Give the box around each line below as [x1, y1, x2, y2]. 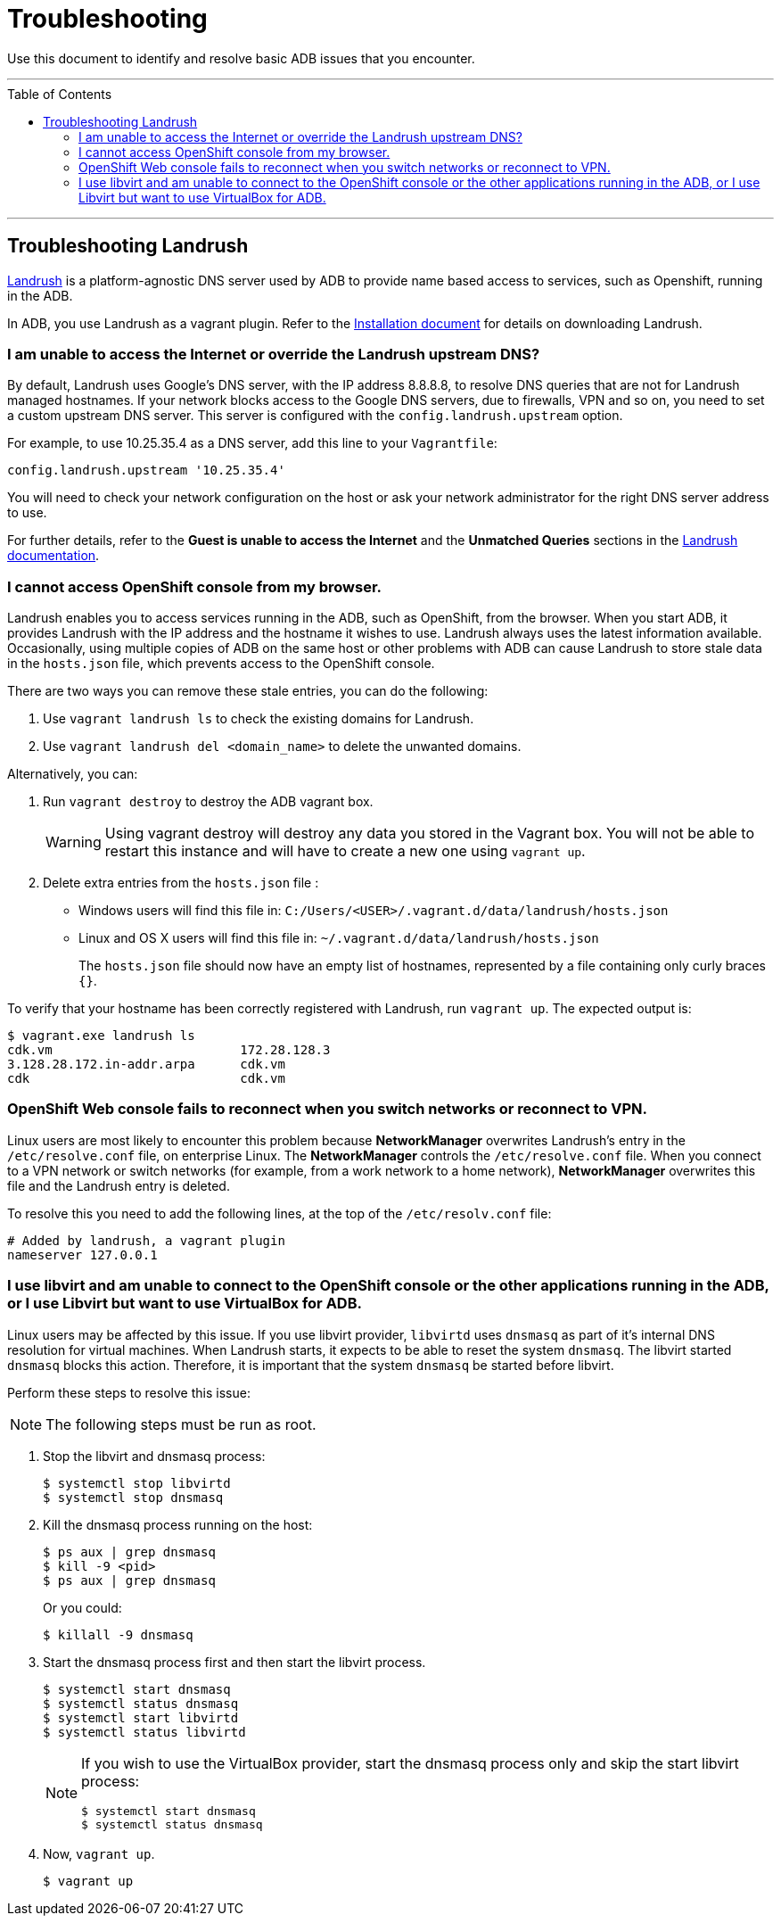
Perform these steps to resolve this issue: [7, 1384, 251, 1400]
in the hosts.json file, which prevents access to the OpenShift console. [7, 656, 435, 672]
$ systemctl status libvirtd [43, 1724, 246, 1739]
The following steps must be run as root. [45, 1415, 317, 1433]
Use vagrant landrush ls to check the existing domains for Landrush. [43, 711, 474, 727]
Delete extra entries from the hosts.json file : [43, 875, 319, 891]
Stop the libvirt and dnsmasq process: [43, 1448, 266, 1464]
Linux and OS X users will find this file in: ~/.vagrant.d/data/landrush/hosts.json [78, 930, 599, 946]
